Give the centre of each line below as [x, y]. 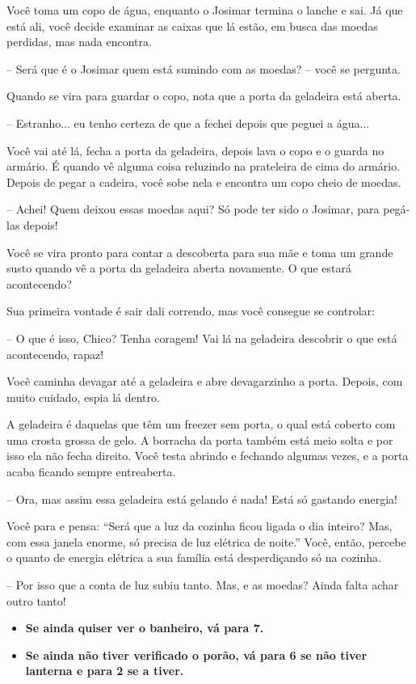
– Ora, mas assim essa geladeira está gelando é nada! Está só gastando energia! [202, 498]
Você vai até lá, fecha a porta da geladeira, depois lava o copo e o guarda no [195, 150]
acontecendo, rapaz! [55, 354]
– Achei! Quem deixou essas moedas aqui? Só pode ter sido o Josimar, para [193, 209]
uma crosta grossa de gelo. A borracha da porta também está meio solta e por [200, 439]
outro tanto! [36, 600]
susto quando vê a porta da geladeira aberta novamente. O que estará [179, 268]
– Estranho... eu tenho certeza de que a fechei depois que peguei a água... [188, 122]
